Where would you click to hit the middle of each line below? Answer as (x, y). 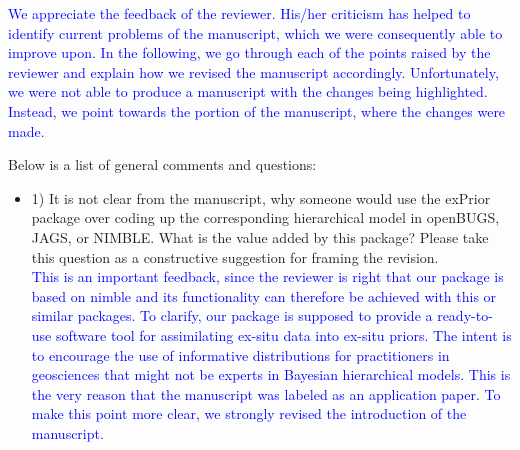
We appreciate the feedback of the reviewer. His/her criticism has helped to (239, 13)
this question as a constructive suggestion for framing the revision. (235, 256)
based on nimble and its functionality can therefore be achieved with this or (264, 295)
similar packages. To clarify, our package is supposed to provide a (232, 315)
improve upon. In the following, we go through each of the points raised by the (249, 52)
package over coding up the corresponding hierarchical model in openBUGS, (265, 217)
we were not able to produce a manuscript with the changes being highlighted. (248, 91)
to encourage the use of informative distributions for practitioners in (240, 354)
